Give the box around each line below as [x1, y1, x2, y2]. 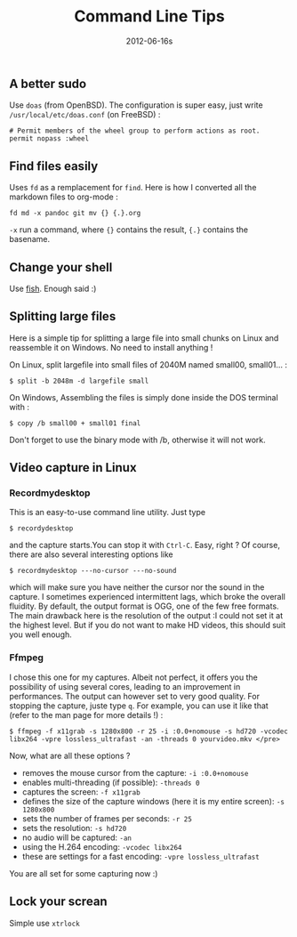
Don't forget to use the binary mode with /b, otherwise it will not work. [9, 434, 267, 445]
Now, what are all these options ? [9, 750, 131, 761]
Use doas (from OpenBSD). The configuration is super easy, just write [9, 100, 264, 110]
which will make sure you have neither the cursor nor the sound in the [9, 582, 265, 593]
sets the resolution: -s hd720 [21, 822, 127, 833]
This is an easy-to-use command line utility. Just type [9, 507, 206, 518]
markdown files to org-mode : [9, 191, 118, 202]
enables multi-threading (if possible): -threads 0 [21, 777, 200, 788]
